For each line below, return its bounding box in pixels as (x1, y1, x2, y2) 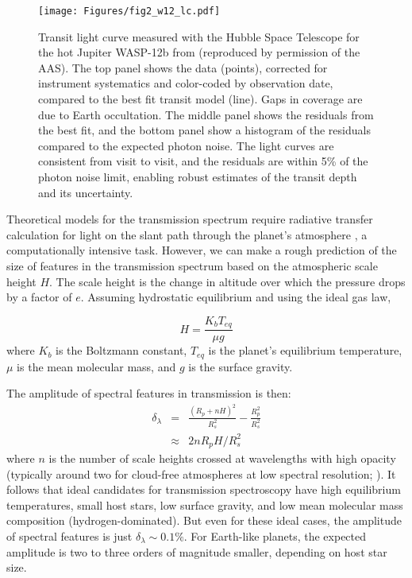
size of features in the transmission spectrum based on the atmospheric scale (6, 257, 378, 273)
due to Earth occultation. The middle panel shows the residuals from (38, 106, 374, 122)
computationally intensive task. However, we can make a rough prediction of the (6, 242, 397, 258)
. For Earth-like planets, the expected (183, 528, 367, 545)
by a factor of (6, 289, 72, 305)
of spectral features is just (6, 528, 133, 545)
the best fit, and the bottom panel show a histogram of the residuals (38, 122, 371, 138)
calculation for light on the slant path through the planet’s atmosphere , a (6, 226, 368, 242)
